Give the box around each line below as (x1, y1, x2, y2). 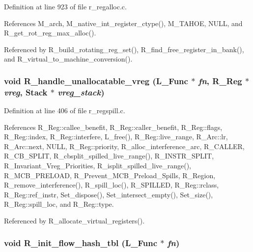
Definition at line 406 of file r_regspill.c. (4, 105, 125, 116)
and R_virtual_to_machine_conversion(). (4, 54, 133, 64)
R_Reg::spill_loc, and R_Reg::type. (4, 199, 114, 209)
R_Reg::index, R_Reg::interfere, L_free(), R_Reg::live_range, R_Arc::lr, (4, 131, 228, 142)
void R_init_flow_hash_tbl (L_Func (4, 236, 157, 249)
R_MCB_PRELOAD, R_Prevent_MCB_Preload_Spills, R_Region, (4, 170, 216, 180)
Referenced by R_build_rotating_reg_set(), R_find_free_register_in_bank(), (4, 44, 244, 54)
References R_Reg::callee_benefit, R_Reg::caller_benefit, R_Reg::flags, (4, 122, 223, 132)
